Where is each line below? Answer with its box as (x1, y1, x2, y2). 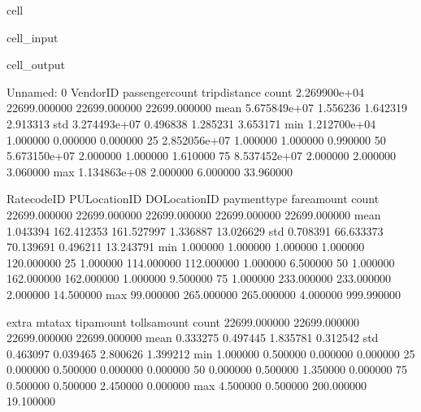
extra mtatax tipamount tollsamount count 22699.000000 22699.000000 (7, 313, 360, 330)
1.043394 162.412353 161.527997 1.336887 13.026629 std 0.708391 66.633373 (7, 222, 384, 239)
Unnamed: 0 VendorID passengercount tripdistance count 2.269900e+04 (7, 83, 365, 100)
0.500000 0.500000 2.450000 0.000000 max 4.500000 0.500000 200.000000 (7, 376, 367, 393)
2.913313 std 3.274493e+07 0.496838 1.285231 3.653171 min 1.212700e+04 (7, 115, 376, 132)
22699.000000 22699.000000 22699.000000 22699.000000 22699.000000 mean (7, 206, 381, 223)
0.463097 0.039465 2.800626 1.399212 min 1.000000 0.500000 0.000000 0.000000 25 (7, 345, 415, 362)
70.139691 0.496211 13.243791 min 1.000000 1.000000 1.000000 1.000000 (7, 238, 365, 255)
